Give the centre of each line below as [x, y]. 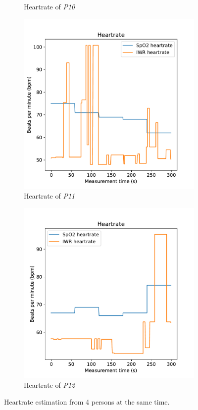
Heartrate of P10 [49, 6]
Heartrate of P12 [49, 385]
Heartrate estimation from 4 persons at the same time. [87, 401]
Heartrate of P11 [49, 196]
